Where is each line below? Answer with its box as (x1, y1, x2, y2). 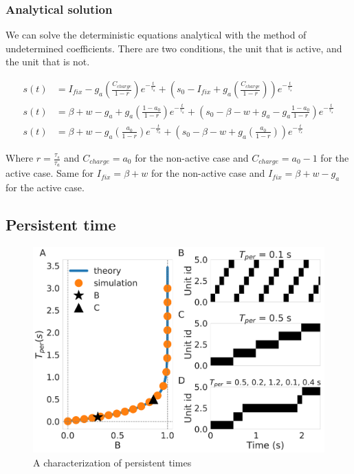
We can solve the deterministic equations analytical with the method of (5, 28, 307, 42)
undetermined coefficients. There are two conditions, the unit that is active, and (5, 41, 342, 55)
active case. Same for (5, 166, 94, 180)
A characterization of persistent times (33, 455, 192, 469)
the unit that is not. (5, 54, 90, 69)
